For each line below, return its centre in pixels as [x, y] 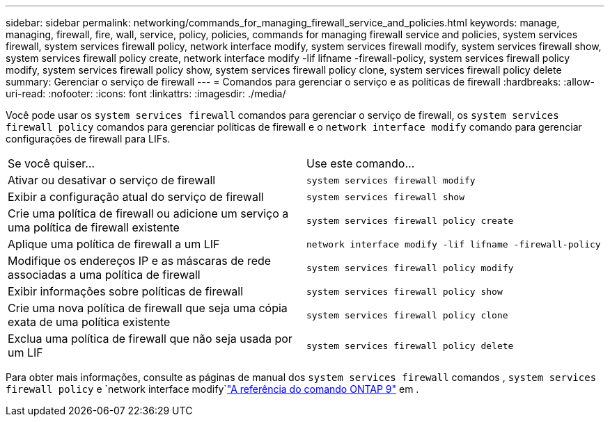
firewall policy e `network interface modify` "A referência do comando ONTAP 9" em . [212, 389]
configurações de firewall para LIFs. [88, 139]
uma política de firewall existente [94, 227]
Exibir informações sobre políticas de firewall [126, 291]
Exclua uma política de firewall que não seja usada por [150, 339]
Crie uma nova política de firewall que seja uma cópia [148, 308]
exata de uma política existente [89, 322]
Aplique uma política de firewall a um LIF [114, 244]
